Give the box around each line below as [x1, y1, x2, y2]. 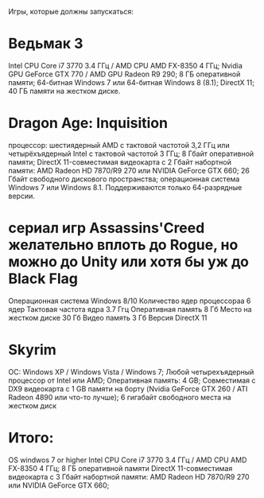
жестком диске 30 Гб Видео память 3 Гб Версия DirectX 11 [8, 313, 208, 322]
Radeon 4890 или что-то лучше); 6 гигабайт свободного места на [8, 392, 232, 402]
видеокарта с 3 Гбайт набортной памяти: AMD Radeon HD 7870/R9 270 [8, 472, 250, 481]
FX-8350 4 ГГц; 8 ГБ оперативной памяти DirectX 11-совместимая [8, 463, 233, 473]
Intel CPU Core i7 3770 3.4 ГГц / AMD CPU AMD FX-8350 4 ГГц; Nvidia [8, 60, 243, 70]
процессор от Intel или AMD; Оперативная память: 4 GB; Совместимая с [8, 375, 256, 385]
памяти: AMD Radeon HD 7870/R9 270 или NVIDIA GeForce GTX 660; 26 [8, 165, 250, 175]
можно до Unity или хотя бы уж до [8, 253, 249, 271]
